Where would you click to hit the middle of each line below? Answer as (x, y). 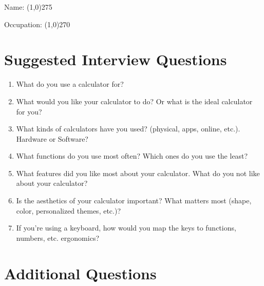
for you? (29, 111)
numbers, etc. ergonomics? (58, 237)
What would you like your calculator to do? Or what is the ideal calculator (134, 101)
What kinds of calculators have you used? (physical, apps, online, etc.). (128, 129)
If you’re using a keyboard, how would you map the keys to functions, (126, 228)
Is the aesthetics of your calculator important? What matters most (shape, (134, 201)
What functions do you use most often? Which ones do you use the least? (132, 156)
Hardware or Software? (52, 138)
